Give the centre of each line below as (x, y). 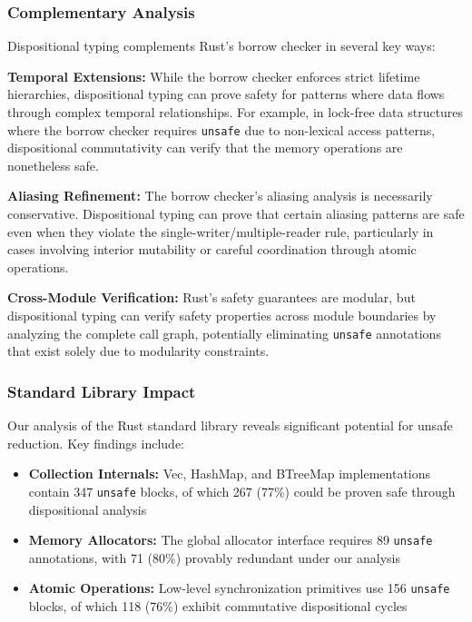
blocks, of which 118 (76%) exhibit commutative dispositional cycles (218, 606)
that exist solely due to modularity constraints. (138, 351)
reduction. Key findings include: (96, 443)
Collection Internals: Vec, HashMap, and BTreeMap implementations (230, 474)
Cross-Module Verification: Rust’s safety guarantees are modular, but (211, 297)
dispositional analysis (88, 509)
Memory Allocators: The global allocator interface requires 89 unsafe (231, 540)
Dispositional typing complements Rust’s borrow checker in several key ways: (221, 46)
